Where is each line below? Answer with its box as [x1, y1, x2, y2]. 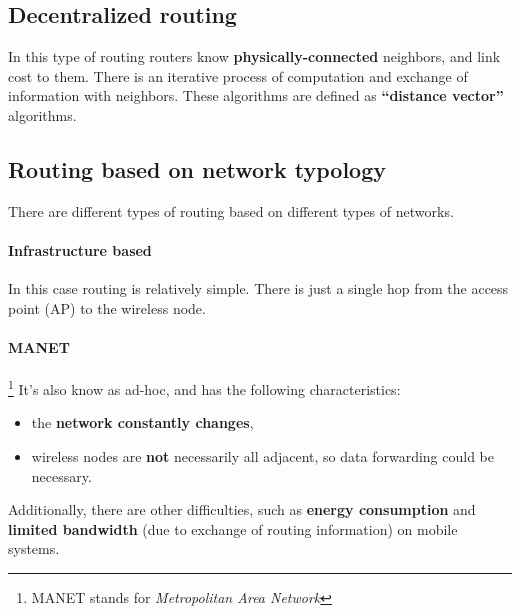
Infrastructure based [8, 239, 152, 260]
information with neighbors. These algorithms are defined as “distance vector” [8, 85, 504, 106]
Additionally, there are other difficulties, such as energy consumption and [8, 499, 476, 520]
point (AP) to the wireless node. [8, 297, 206, 318]
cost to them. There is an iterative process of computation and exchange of [8, 65, 468, 86]
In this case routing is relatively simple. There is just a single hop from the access [8, 278, 509, 299]
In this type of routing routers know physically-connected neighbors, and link [8, 46, 501, 67]
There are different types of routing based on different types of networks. [8, 200, 454, 221]
